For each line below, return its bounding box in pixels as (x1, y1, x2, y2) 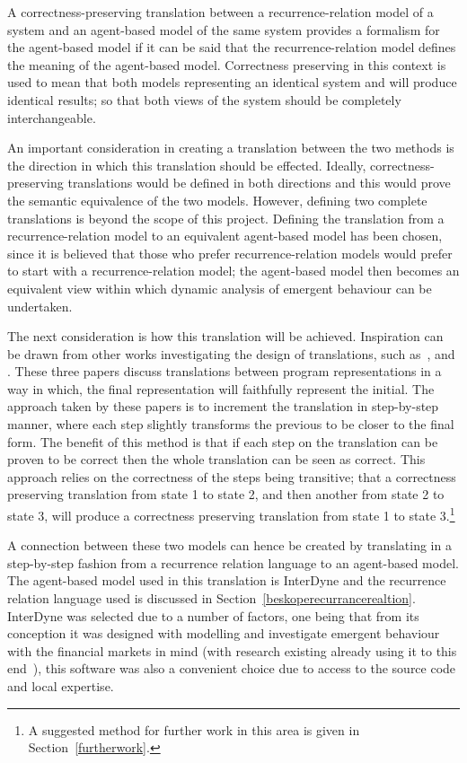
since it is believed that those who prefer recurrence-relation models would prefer (7, 243, 453, 262)
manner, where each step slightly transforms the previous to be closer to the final (7, 415, 454, 434)
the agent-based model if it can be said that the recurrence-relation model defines (7, 38, 456, 57)
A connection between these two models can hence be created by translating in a (7, 536, 452, 555)
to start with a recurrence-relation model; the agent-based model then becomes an (7, 261, 460, 280)
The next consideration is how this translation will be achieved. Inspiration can (7, 327, 444, 346)
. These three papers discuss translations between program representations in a (7, 362, 442, 381)
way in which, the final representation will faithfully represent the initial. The (7, 379, 435, 398)
